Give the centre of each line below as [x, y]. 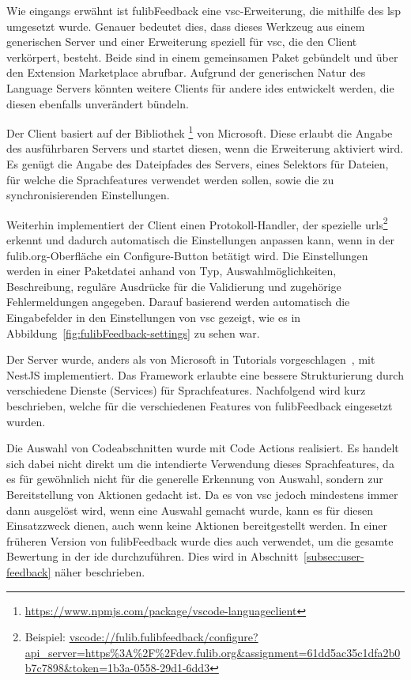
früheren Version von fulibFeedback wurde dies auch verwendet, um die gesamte [200, 540]
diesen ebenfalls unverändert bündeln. [98, 103]
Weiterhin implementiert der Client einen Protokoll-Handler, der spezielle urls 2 [197, 223]
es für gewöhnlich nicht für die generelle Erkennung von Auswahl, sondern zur [195, 479]
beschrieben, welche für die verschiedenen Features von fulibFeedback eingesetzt [200, 405]
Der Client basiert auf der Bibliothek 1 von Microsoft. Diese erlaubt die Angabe [200, 132]
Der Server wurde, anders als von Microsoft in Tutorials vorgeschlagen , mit [191, 359]
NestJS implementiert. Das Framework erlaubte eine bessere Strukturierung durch [205, 374]
